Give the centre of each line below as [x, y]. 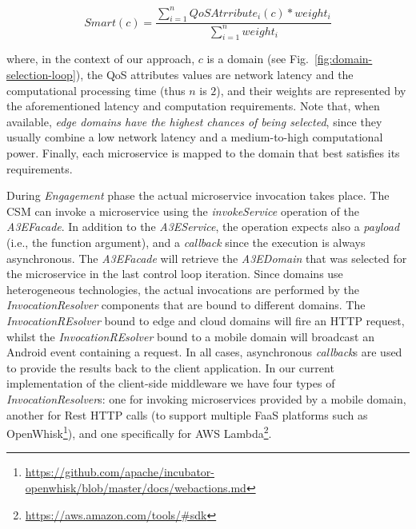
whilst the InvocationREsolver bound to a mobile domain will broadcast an [191, 336]
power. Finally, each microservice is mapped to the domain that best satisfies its [203, 153]
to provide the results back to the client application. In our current [170, 367]
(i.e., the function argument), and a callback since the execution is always [186, 242]
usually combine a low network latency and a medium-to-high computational [195, 137]
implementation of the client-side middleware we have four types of [171, 383]
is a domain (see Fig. [258, 59]
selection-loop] [41, 75]
